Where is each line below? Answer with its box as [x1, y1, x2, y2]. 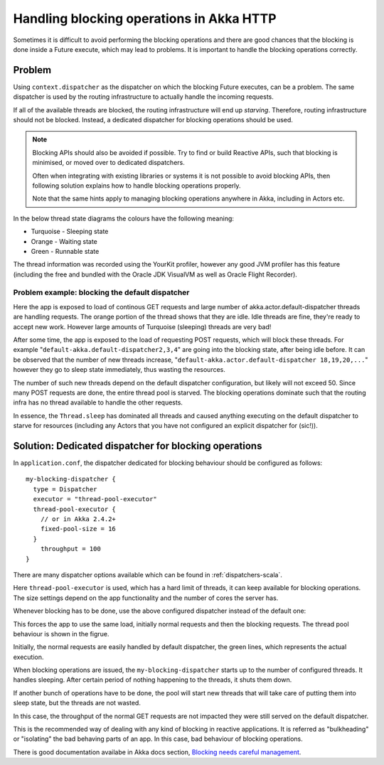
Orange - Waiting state [31, 237, 97, 245]
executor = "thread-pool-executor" [33, 495, 158, 503]
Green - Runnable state [31, 247, 100, 255]
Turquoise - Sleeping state [31, 228, 109, 236]
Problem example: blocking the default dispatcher [13, 288, 190, 298]
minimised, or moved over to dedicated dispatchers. [32, 159, 185, 167]
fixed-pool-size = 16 [40, 525, 117, 533]
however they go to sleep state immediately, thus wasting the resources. [13, 365, 225, 374]
